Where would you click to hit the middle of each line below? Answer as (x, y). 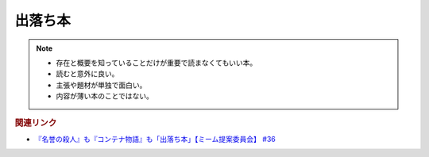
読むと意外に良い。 (87, 74)
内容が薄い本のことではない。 (105, 96)
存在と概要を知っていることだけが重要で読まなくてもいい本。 (157, 63)
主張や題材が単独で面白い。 (101, 85)
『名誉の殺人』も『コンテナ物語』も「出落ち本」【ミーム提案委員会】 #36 (155, 139)
